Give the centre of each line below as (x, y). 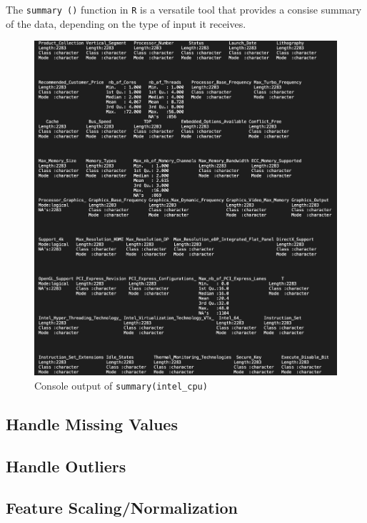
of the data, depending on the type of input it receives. (126, 23)
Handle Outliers (66, 466)
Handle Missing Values (92, 423)
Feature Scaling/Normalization (122, 508)
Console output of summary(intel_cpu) (121, 385)
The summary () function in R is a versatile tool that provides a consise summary (184, 9)
